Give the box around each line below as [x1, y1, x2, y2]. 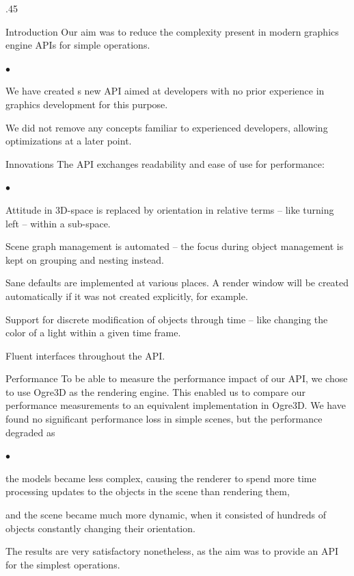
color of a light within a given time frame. [5, 325, 181, 340]
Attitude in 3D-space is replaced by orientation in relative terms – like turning [5, 202, 334, 216]
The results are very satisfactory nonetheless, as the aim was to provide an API [5, 544, 339, 558]
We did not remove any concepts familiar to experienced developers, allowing [5, 120, 328, 134]
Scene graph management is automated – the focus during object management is [5, 239, 344, 253]
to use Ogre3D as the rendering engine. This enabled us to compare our [5, 384, 305, 399]
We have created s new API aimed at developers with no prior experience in [5, 84, 325, 98]
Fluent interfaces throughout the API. [5, 348, 165, 362]
